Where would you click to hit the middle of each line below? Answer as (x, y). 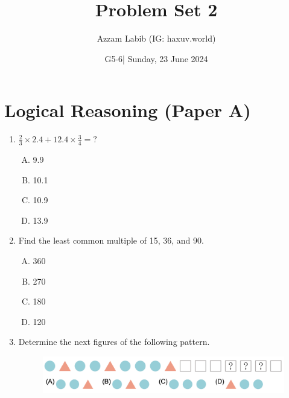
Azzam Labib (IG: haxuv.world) (156, 38)
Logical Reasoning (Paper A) (128, 110)
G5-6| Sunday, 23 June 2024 (156, 58)
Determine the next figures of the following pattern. (114, 342)
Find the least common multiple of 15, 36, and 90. (111, 240)
